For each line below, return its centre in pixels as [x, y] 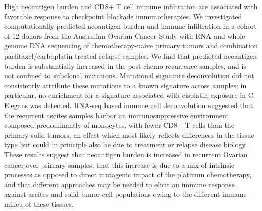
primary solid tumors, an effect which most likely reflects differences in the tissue [129, 135]
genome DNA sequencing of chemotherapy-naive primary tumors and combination [131, 46]
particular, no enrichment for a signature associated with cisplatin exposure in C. [130, 95]
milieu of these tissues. [39, 204]
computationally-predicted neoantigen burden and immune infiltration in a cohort [130, 26]
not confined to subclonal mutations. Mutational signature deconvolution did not [129, 75]
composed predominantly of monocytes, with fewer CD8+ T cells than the [119, 125]
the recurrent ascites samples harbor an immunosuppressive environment [116, 115]
